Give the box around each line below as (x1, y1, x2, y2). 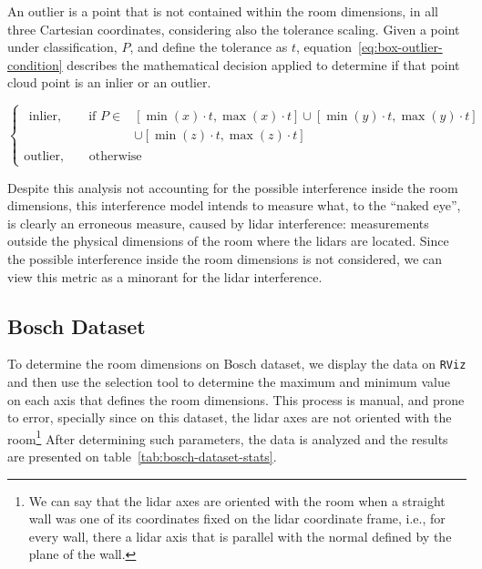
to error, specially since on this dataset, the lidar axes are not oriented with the (7, 408, 452, 427)
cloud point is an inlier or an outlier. (7, 73, 211, 92)
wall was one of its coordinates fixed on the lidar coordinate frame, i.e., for (28, 509, 446, 528)
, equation (295, 37, 353, 56)
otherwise (88, 150, 142, 164)
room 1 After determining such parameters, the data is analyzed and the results (7, 426, 448, 448)
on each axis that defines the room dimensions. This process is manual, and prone (7, 390, 465, 409)
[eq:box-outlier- (358, 37, 443, 56)
